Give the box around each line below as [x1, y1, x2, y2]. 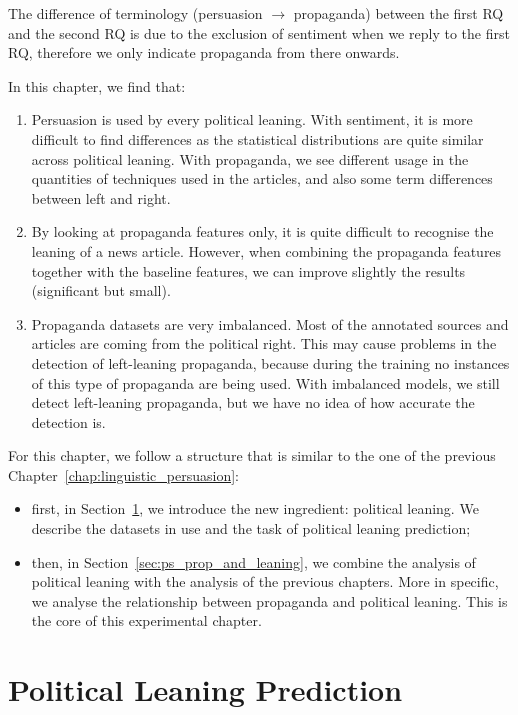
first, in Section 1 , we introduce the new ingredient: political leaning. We [31, 498, 479, 519]
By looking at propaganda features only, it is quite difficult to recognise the [31, 221, 494, 242]
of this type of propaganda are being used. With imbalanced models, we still [31, 372, 500, 393]
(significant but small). [31, 280, 171, 301]
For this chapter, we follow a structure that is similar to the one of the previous [8, 445, 496, 466]
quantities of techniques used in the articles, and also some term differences [31, 168, 493, 189]
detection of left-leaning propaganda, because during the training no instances [31, 352, 510, 373]
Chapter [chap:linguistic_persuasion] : [8, 464, 239, 485]
